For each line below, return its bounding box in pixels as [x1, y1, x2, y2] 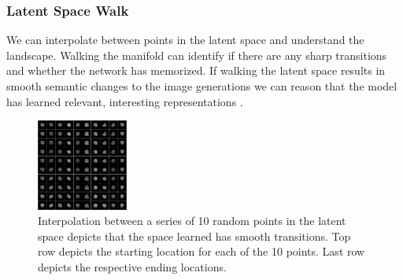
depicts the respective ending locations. [38, 258, 227, 274]
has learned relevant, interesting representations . [6, 93, 243, 109]
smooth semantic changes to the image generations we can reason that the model [6, 78, 397, 94]
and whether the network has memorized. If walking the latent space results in [6, 62, 386, 79]
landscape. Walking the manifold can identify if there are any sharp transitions [6, 46, 387, 63]
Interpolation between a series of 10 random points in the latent [38, 212, 346, 229]
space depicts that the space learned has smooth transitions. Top [38, 227, 351, 244]
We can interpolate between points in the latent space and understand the [6, 31, 364, 48]
